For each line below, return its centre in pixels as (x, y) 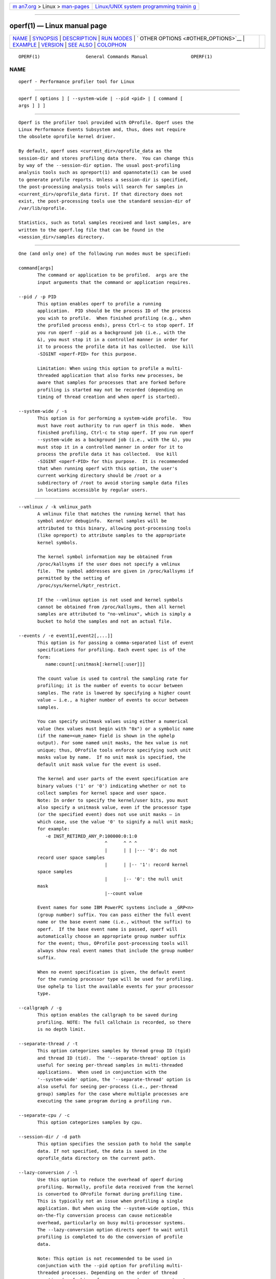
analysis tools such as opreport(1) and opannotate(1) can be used (105, 172)
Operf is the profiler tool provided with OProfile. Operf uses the (106, 122)
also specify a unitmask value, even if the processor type (114, 807)
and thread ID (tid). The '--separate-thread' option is (112, 1058)
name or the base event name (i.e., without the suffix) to (114, 922)
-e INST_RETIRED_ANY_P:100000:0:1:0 (91, 836)
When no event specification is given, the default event (112, 972)
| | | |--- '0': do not (141, 850)
